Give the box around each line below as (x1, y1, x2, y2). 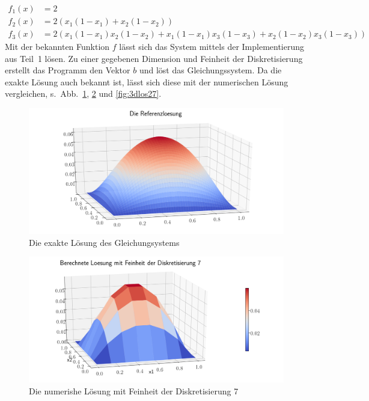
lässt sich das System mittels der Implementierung (119, 40, 305, 53)
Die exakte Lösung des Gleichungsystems (29, 236, 180, 248)
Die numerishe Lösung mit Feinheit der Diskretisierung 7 (29, 385, 239, 397)
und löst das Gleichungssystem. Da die (139, 64, 282, 76)
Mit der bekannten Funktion (5, 40, 110, 53)
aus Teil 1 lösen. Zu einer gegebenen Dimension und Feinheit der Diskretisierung (5, 52, 303, 64)
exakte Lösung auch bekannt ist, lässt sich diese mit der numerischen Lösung (5, 75, 288, 88)
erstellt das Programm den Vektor (5, 64, 130, 76)
